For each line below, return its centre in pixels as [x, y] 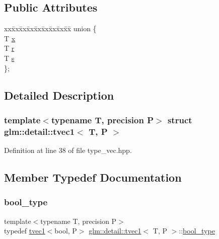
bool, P [66, 231]
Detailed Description [59, 95]
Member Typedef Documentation [93, 177]
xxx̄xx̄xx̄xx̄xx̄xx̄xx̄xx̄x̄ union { [50, 28]
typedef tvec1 [25, 231]
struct [180, 120]
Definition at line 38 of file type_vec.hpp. [68, 150]
